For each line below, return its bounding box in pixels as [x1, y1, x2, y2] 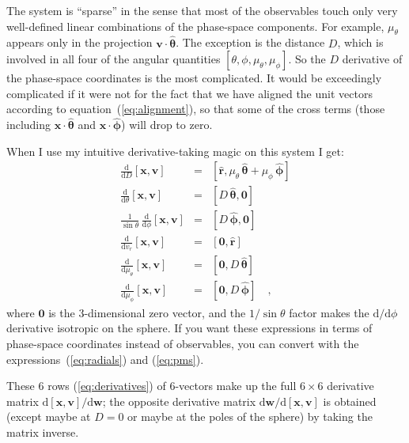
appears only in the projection [6, 34, 153, 51]
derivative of [342, 51, 403, 67]
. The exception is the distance [176, 34, 325, 51]
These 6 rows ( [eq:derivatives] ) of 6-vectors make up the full [6, 377, 297, 394]
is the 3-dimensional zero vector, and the [48, 304, 246, 320]
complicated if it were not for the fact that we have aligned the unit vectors [6, 85, 373, 101]
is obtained [323, 392, 377, 409]
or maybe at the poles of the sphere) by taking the [127, 408, 373, 425]
